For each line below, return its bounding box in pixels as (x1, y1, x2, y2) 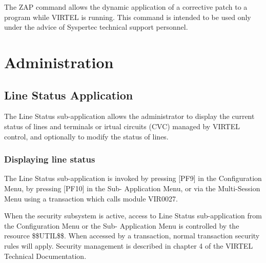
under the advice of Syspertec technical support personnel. (4, 22, 188, 32)
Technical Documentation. (4, 250, 87, 261)
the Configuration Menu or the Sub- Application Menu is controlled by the (4, 220, 239, 231)
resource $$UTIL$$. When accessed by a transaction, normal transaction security (4, 230, 260, 241)
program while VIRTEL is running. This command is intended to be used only (4, 11, 251, 22)
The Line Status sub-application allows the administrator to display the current (4, 111, 255, 122)
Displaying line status (4, 153, 95, 166)
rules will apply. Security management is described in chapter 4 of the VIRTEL (4, 240, 253, 251)
